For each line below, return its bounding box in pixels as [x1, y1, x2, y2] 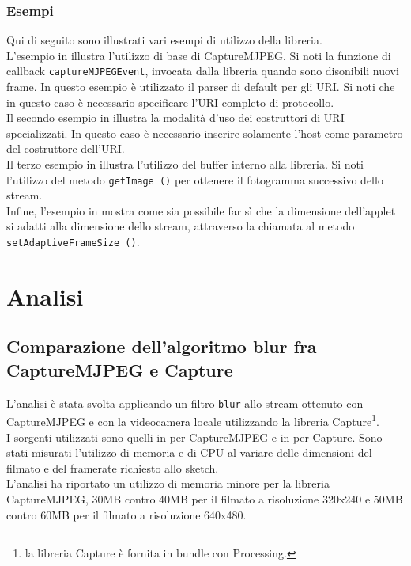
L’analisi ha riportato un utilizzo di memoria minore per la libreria [6, 475, 330, 492]
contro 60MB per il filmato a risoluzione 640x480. [6, 506, 247, 522]
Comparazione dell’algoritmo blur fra [6, 334, 317, 359]
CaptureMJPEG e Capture [6, 357, 233, 382]
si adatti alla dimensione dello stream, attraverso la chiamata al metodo [6, 218, 355, 234]
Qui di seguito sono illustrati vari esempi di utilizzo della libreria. [6, 32, 322, 48]
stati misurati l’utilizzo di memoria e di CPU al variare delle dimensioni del [6, 444, 372, 461]
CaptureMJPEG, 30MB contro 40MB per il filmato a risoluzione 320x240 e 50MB [6, 490, 403, 507]
